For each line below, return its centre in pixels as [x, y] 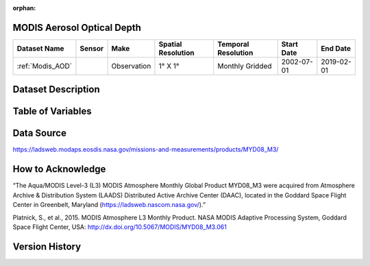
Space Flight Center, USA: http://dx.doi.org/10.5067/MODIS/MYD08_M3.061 [120, 227]
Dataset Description [56, 89]
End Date [336, 48]
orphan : [24, 8]
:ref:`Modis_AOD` [45, 66]
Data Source [39, 133]
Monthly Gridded [244, 66]
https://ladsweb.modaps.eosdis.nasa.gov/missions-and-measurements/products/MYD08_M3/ [146, 149]
